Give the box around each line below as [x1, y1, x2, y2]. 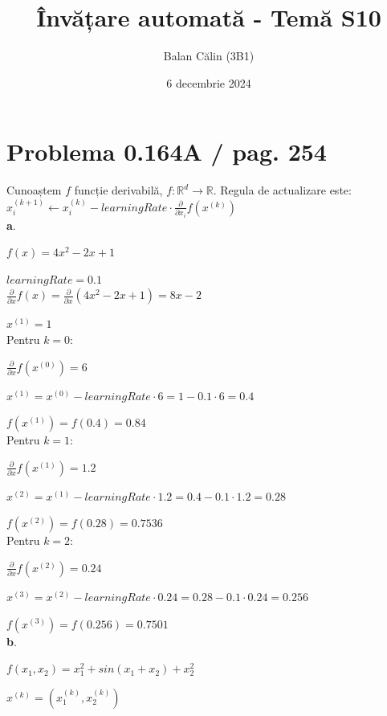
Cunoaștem [6, 182, 62, 198]
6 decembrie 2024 [166, 74, 251, 91]
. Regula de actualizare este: [213, 182, 352, 198]
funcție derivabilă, [74, 182, 163, 198]
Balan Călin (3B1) [163, 47, 255, 64]
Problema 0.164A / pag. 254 [6, 135, 327, 168]
